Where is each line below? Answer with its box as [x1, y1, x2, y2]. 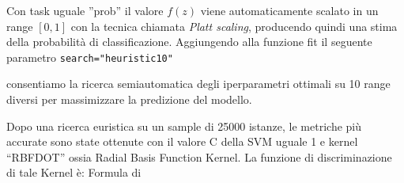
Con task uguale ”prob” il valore [6, 2, 164, 18]
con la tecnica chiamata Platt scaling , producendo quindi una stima [70, 17, 398, 34]
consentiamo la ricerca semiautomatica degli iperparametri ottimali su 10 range [6, 75, 391, 92]
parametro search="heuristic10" [6, 48, 173, 65]
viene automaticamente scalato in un [200, 2, 379, 18]
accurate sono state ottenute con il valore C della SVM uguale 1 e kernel [6, 133, 358, 150]
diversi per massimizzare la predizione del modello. [6, 91, 252, 108]
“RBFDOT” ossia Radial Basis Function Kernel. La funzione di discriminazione [6, 148, 392, 165]
